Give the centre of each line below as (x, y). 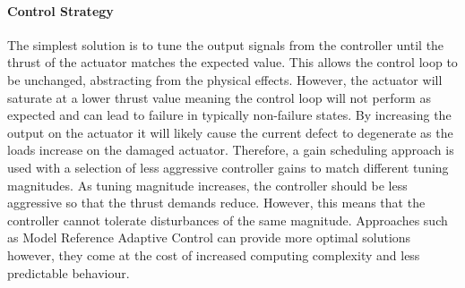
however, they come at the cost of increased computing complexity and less (214, 254)
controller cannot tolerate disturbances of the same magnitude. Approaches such (228, 220)
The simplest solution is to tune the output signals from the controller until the (226, 44)
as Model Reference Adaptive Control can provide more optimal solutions (209, 237)
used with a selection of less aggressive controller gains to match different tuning (228, 167)
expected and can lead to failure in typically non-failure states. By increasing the (229, 115)
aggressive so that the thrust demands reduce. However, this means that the (216, 203)
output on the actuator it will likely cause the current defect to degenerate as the (230, 132)
